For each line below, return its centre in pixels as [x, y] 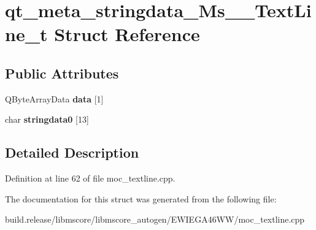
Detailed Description [72, 152]
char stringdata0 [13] [47, 119]
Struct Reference [127, 34]
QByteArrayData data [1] [54, 98]
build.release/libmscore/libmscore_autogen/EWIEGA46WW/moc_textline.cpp [155, 219]
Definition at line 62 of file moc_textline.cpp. [90, 178]
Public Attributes [62, 73]
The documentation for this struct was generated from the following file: [141, 198]
